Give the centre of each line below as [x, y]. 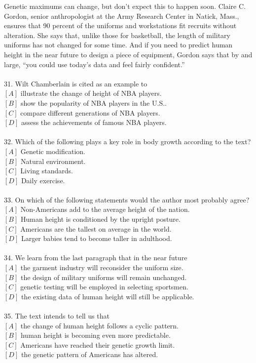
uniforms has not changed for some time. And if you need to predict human [118, 45]
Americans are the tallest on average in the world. [96, 228]
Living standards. [47, 171]
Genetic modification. [53, 151]
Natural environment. [53, 161]
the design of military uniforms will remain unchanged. [104, 277]
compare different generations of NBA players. [90, 112]
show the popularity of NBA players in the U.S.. [93, 102]
